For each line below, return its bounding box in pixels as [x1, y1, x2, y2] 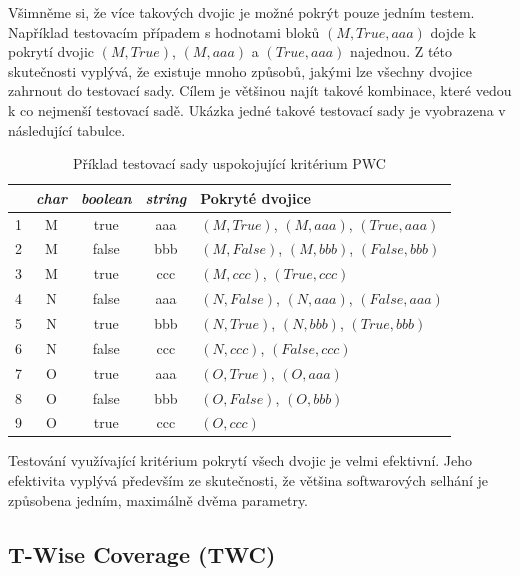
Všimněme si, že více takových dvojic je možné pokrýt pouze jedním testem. [8, 2, 475, 22]
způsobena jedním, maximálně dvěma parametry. [8, 489, 309, 510]
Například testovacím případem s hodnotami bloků [8, 21, 320, 42]
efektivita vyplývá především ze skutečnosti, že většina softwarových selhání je [8, 470, 489, 491]
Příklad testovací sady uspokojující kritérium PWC [72, 153, 386, 174]
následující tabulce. [8, 119, 126, 140]
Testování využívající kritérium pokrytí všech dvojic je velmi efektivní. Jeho [8, 450, 473, 471]
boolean [81, 187, 132, 208]
